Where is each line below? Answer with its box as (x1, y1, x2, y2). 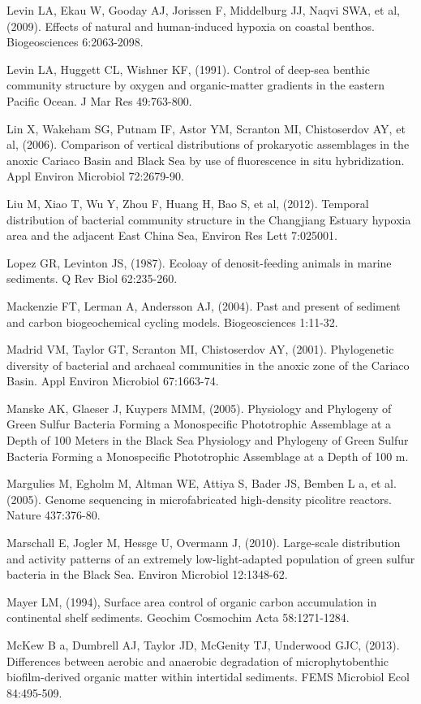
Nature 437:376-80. (6, 506, 101, 524)
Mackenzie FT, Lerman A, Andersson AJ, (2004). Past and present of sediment (6, 297, 401, 314)
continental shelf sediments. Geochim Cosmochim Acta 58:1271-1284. (6, 609, 350, 626)
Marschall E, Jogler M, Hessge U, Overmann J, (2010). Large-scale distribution (6, 534, 401, 551)
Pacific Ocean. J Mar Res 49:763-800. (6, 92, 192, 109)
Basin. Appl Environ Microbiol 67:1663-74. (6, 372, 219, 389)
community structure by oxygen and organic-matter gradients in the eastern (6, 76, 384, 93)
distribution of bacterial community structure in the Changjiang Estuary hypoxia (6, 211, 411, 228)
